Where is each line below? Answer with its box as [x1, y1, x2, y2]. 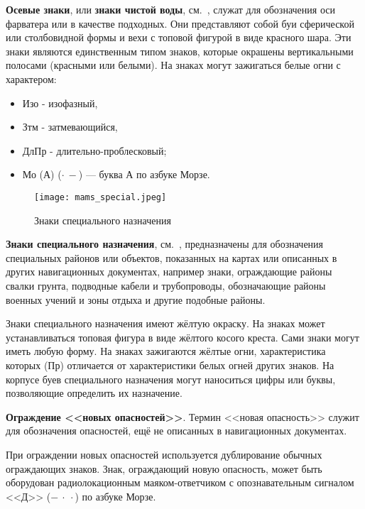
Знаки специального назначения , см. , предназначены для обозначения [6, 236, 324, 251]
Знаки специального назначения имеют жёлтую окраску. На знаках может [6, 316, 325, 331]
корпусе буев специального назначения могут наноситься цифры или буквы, [6, 371, 336, 386]
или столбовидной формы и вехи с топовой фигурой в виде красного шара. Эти [6, 30, 352, 45]
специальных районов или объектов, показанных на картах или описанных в [6, 250, 337, 265]
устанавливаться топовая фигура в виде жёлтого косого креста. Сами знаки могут [6, 329, 359, 344]
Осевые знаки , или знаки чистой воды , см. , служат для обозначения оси [6, 2, 335, 16]
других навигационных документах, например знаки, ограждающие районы [6, 264, 332, 279]
